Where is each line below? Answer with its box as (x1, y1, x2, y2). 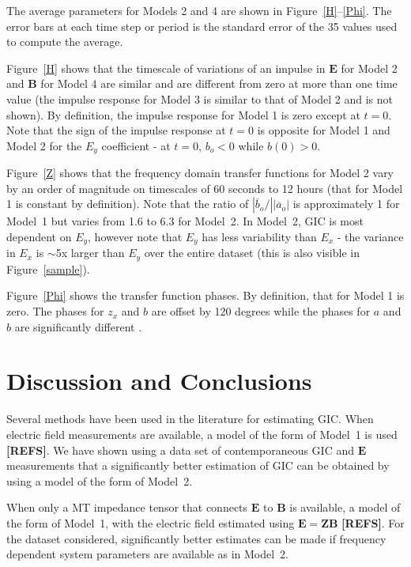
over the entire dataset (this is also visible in (144, 244, 360, 261)
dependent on (6, 228, 72, 244)
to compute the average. (6, 33, 123, 50)
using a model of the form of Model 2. (6, 472, 193, 489)
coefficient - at (101, 137, 171, 153)
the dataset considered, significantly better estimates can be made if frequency (6, 530, 386, 546)
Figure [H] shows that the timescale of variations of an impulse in (6, 59, 326, 76)
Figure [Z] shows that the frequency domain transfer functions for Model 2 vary (6, 164, 394, 181)
